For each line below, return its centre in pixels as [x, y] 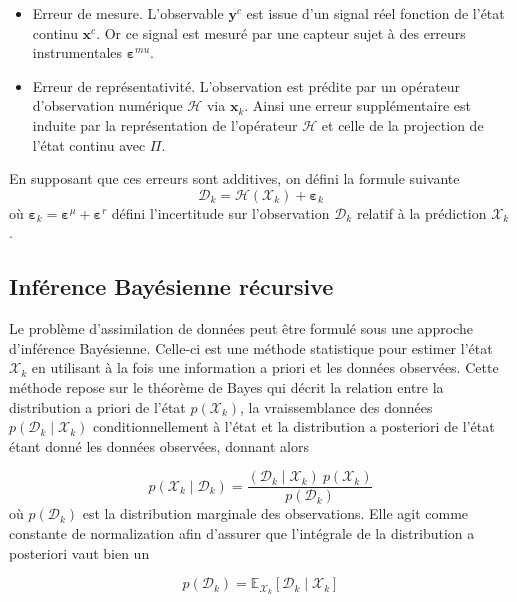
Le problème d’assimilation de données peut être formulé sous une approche [241, 328]
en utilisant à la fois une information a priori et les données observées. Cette [265, 367]
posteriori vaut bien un [79, 552]
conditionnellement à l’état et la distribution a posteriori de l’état [294, 426]
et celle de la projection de [402, 124]
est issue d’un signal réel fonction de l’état [375, 13]
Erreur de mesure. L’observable [128, 13]
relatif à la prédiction [421, 212]
